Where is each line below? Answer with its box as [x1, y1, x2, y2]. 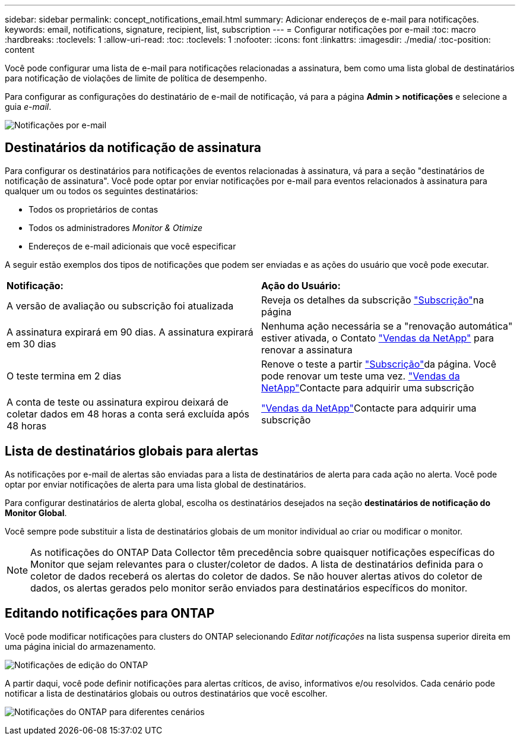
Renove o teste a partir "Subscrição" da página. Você [261, 358, 497, 370]
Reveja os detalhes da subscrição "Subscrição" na [261, 293, 484, 306]
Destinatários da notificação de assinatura [5, 140, 261, 156]
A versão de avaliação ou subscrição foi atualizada [7, 299, 234, 312]
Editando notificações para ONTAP [5, 606, 215, 621]
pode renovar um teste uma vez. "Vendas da [261, 369, 460, 382]
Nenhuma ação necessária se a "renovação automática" [261, 320, 513, 332]
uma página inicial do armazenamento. [5, 641, 156, 652]
